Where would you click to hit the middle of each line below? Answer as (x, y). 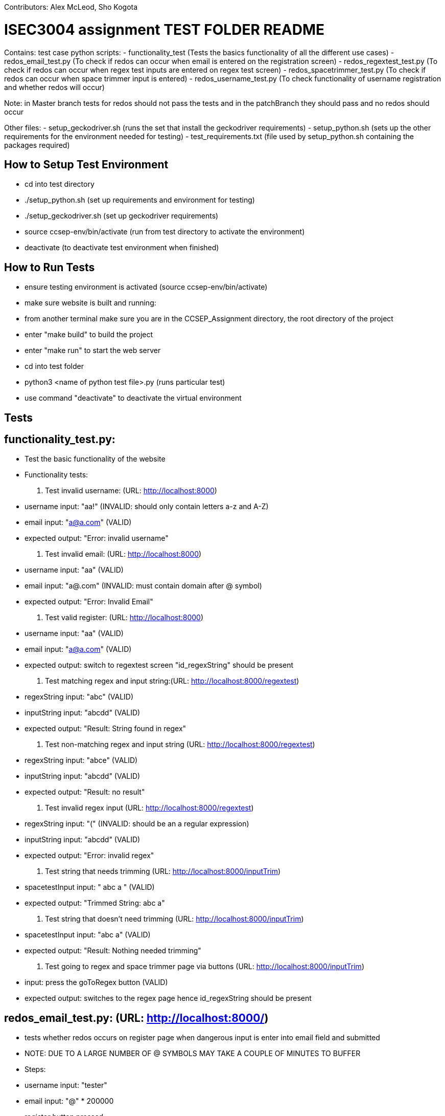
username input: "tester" (66, 1085)
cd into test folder (54, 366)
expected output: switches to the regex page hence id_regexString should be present (168, 998)
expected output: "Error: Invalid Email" (89, 602)
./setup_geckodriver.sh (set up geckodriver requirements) (122, 216)
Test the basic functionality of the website (95, 459)
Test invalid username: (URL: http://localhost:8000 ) (131, 491)
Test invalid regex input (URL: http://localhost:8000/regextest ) (149, 808)
